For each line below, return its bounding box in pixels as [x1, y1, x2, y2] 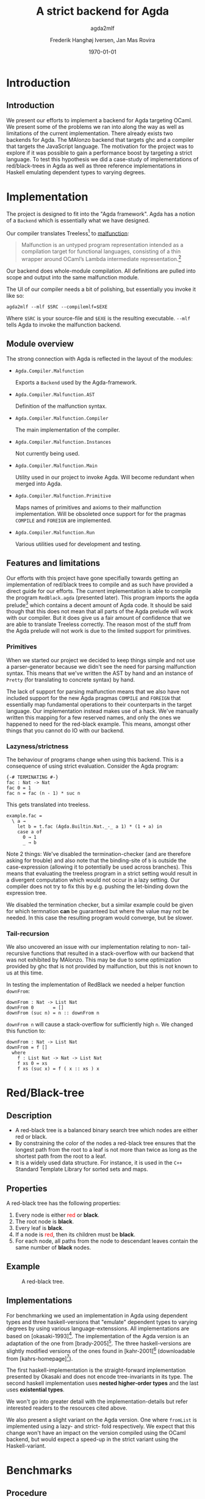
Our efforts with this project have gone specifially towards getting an [6, 574, 179, 581]
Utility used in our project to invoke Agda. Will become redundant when [15, 473, 195, 481]
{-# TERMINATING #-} [6, 774, 59, 780]
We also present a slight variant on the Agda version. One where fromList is [6, 1416, 197, 1424]
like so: [6, 292, 24, 299]
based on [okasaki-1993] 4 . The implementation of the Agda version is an [6, 1331, 189, 1339]
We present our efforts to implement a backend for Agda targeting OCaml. [6, 116, 193, 123]
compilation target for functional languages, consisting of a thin [21, 248, 181, 255]
